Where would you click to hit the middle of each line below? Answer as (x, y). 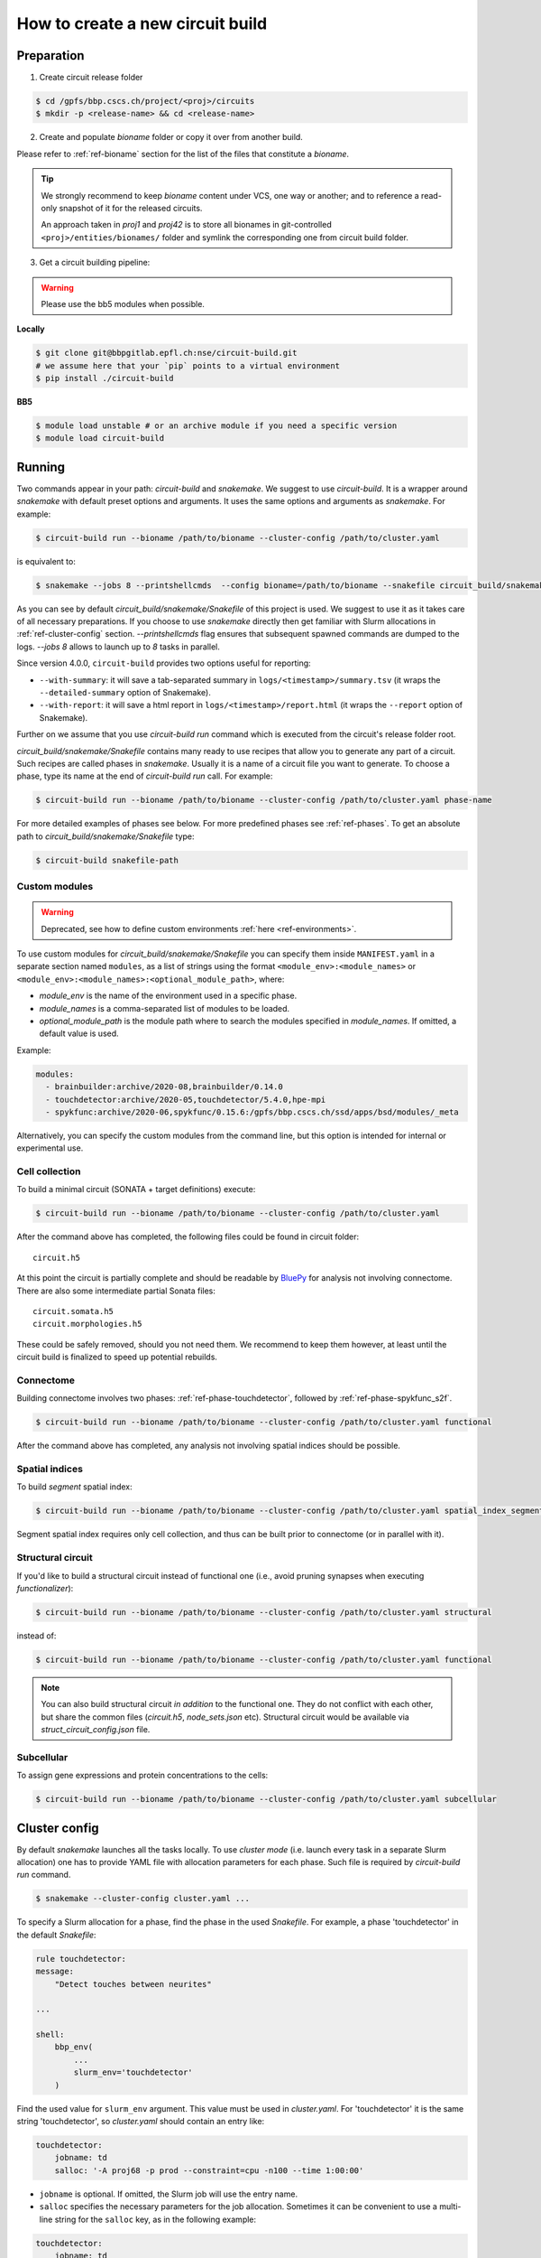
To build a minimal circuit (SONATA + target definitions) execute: (136, 1190)
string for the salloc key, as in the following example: (156, 2219)
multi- (450, 2207)
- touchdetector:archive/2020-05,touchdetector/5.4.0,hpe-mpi (186, 1099)
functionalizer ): (45, 1588)
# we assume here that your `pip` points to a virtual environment (188, 365)
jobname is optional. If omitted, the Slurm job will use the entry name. (168, 2194)
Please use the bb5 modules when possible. (123, 303)
